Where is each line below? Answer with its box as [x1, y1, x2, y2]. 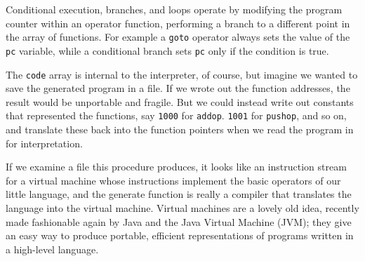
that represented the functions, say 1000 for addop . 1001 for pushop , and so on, [6, 108, 347, 123]
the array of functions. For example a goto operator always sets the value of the [6, 29, 350, 44]
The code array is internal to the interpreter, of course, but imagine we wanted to [6, 67, 358, 81]
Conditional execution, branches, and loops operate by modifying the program [6, 2, 343, 16]
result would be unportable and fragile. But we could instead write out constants [6, 94, 354, 109]
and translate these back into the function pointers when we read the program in [6, 122, 354, 136]
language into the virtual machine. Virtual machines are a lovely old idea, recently [6, 200, 359, 215]
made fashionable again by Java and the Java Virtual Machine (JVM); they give [6, 214, 352, 229]
